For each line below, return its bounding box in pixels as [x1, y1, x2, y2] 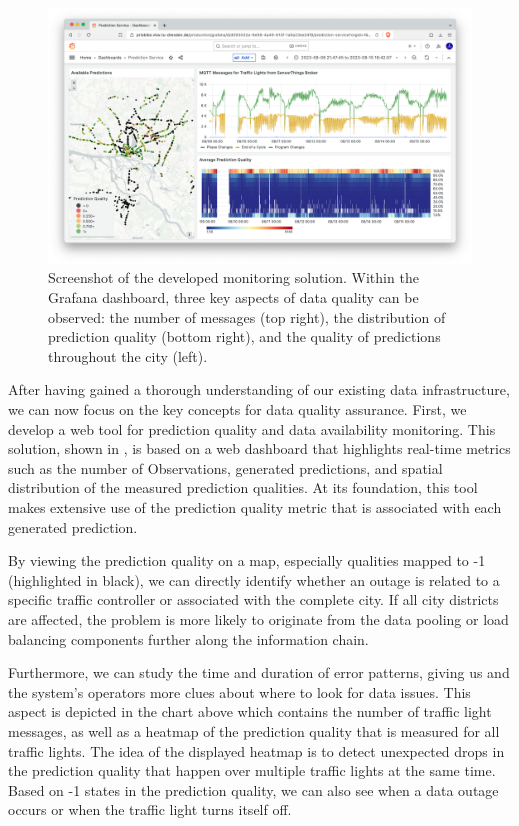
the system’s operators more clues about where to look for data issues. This [8, 681, 471, 702]
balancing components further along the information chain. [8, 628, 369, 649]
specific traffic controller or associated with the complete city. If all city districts [8, 589, 499, 610]
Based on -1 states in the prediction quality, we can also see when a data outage [8, 779, 499, 800]
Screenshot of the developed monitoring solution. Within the [48, 267, 419, 288]
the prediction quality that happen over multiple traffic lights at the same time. [8, 760, 496, 781]
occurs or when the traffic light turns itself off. [8, 799, 292, 820]
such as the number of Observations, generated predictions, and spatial [8, 457, 443, 478]
